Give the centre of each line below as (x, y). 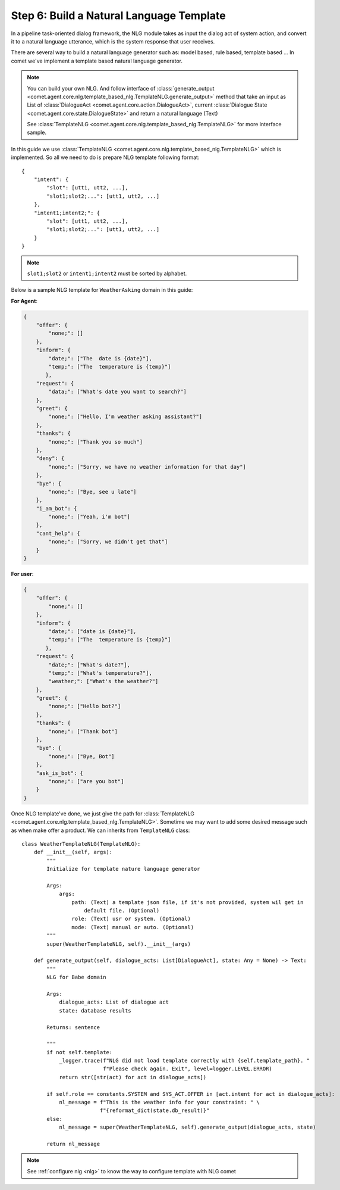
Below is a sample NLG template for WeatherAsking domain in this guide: (102, 290)
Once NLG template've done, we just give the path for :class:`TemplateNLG (103, 814)
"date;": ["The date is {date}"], (100, 358)
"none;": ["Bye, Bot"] (82, 756)
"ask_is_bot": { (59, 773)
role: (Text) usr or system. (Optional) (131, 919)
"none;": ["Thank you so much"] (95, 442)
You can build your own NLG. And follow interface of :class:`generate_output (121, 88)
